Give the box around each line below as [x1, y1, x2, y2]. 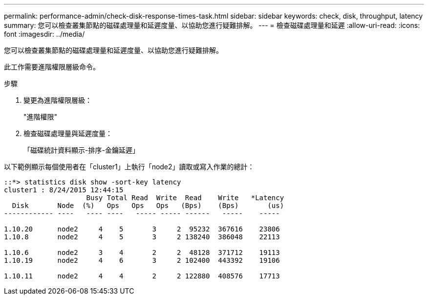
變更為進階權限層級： [23, 96, 92, 104]
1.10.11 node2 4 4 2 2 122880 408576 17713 [4, 272, 280, 280]
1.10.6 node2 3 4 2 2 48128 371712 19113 [4, 249, 280, 256]
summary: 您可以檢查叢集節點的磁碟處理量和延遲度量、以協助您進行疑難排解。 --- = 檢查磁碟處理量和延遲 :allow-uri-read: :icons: [4, 21, 420, 29]
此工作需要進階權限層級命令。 [4, 63, 100, 71]
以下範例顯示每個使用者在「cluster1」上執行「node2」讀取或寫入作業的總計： [4, 162, 255, 171]
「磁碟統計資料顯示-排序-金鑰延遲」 [23, 146, 139, 154]
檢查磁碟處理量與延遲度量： [23, 129, 112, 138]
